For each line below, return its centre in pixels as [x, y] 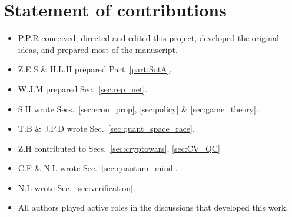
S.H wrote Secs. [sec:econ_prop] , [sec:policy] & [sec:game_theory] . [138, 108]
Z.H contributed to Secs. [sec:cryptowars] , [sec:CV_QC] [119, 148]
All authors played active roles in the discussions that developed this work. [153, 207]
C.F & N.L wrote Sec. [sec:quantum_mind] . [98, 168]
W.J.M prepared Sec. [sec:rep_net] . [83, 89]
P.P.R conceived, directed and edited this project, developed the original [148, 38]
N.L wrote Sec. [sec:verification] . [77, 187]
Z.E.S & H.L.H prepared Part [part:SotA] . [95, 69]
